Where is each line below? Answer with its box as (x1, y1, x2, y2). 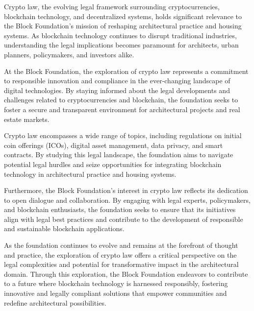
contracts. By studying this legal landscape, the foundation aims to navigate (4, 149, 233, 160)
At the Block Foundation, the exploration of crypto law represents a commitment (4, 66, 249, 76)
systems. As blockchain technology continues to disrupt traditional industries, (4, 30, 237, 40)
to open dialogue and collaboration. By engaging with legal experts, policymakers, (4, 194, 251, 205)
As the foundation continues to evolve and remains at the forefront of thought (4, 240, 238, 250)
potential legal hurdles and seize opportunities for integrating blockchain (4, 159, 222, 169)
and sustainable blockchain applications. (4, 223, 125, 234)
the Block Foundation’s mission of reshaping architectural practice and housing (4, 21, 242, 31)
